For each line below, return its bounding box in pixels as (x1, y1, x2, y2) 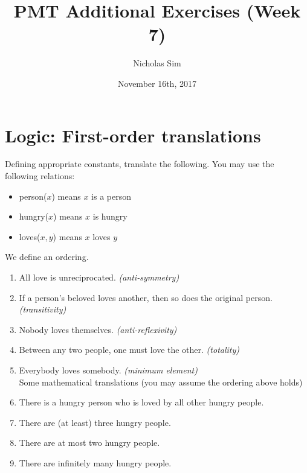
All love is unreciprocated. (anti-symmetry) (19, 271, 179, 283)
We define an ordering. (5, 250, 89, 263)
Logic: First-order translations (5, 122, 261, 147)
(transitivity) (19, 303, 66, 316)
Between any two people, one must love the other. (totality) (19, 343, 239, 356)
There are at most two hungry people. (19, 436, 160, 449)
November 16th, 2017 (118, 77, 196, 89)
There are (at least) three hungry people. (19, 416, 171, 428)
